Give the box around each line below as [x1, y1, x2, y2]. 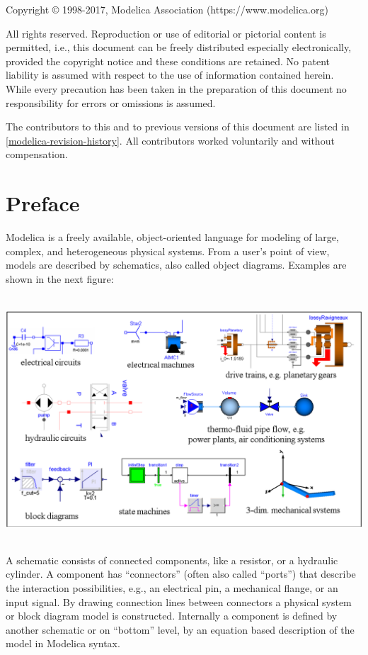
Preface [6, 189, 80, 218]
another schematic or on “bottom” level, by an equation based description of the [6, 622, 355, 637]
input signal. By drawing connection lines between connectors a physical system [6, 594, 352, 609]
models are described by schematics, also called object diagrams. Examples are [6, 257, 347, 272]
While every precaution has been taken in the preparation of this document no [6, 81, 347, 96]
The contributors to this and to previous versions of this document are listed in [6, 119, 350, 134]
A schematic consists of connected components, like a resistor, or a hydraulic [6, 552, 338, 567]
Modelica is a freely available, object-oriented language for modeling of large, [6, 230, 339, 245]
